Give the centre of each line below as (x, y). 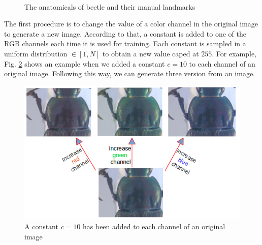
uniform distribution (36, 53)
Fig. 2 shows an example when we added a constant (85, 63)
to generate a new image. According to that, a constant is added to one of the (125, 33)
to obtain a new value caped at (151, 53)
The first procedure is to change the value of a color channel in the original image (131, 24)
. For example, (234, 53)
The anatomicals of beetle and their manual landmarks (110, 6)
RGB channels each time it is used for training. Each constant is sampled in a (125, 43)
